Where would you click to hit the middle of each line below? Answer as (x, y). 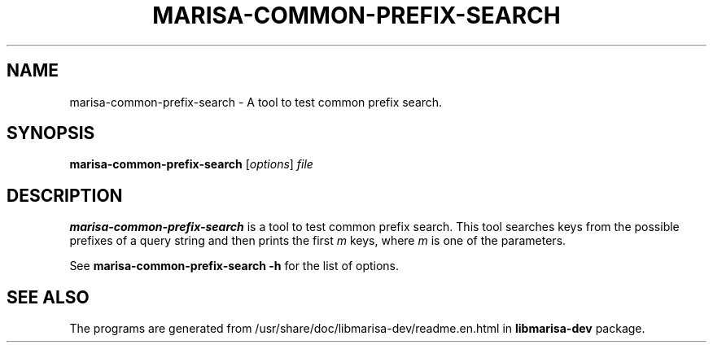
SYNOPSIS (51, 133)
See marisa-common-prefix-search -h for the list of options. (234, 266)
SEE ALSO (48, 297)
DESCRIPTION (65, 195)
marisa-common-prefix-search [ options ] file (191, 164)
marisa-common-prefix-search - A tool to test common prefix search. (256, 102)
